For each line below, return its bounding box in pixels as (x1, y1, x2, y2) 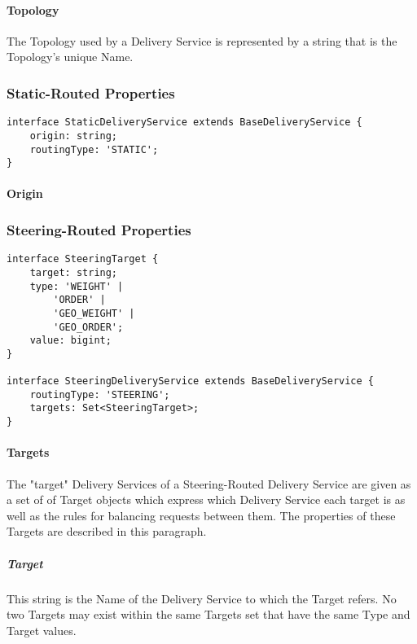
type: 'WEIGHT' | (29, 280, 124, 292)
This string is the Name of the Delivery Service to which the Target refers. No (7, 589, 397, 607)
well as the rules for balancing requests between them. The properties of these (7, 506, 396, 524)
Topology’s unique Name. (7, 48, 134, 65)
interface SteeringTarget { (7, 253, 159, 265)
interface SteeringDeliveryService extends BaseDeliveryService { (7, 375, 375, 388)
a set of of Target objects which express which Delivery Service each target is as (7, 491, 406, 508)
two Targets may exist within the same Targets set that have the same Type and (7, 606, 410, 623)
